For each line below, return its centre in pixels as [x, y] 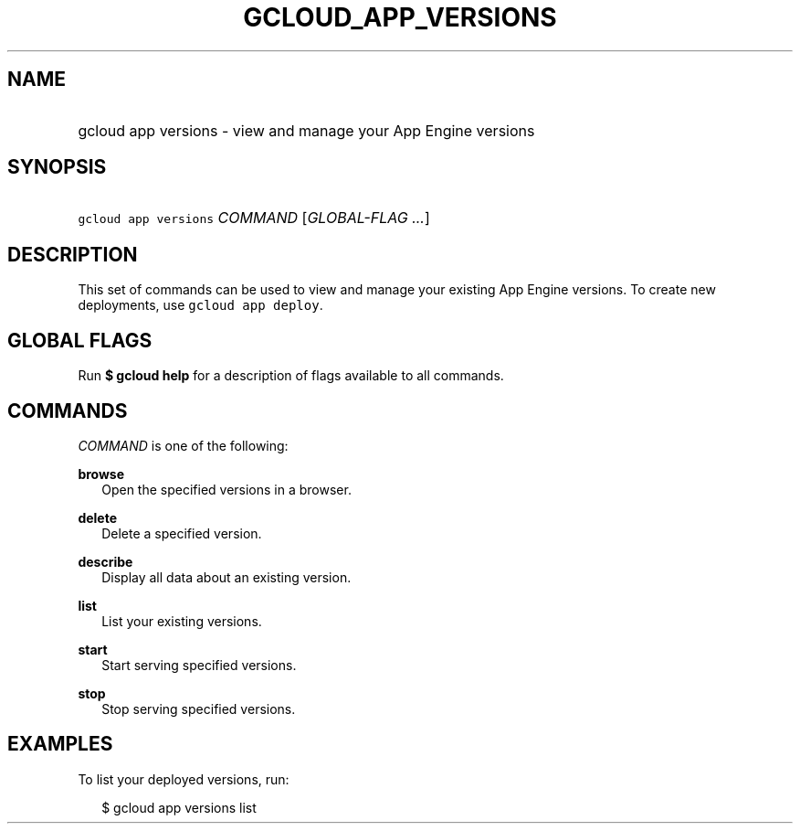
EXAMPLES [60, 744]
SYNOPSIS [57, 167]
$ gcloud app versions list [179, 807]
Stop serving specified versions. [199, 708]
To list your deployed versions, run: [184, 779]
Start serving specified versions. [199, 665]
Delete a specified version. [182, 533]
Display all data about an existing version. [226, 577]
